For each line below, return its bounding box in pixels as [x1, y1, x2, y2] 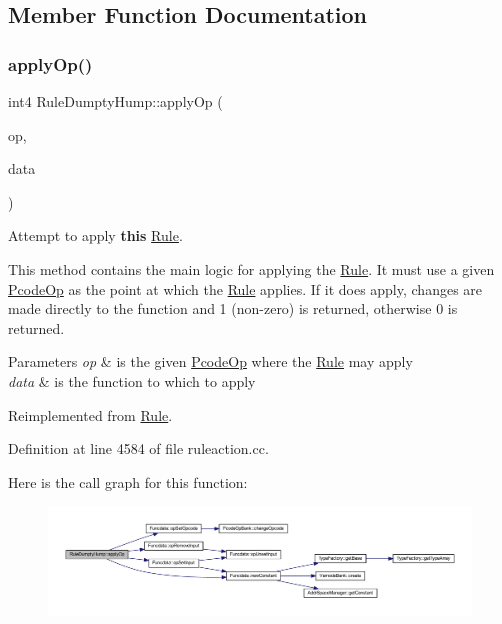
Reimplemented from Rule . [8, 404, 173, 425]
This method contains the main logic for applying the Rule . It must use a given [8, 258, 495, 279]
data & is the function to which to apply [8, 370, 256, 391]
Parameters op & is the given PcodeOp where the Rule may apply [8, 351, 413, 372]
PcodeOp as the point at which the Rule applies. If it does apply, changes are [8, 278, 483, 299]
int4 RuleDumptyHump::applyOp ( [8, 91, 223, 111]
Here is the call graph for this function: [8, 471, 248, 492]
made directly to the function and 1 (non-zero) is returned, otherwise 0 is [8, 298, 458, 319]
